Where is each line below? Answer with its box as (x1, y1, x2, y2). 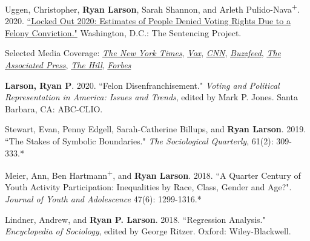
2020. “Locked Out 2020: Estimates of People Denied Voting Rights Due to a (5, 14, 291, 27)
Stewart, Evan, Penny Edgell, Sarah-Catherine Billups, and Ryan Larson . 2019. (5, 123, 306, 135)
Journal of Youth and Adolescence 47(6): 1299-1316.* (5, 193, 202, 205)
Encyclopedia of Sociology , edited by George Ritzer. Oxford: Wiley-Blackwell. (5, 225, 291, 237)
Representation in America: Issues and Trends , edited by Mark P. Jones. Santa (5, 91, 298, 103)
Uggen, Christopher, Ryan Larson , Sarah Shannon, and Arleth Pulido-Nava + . (5, 1, 300, 15)
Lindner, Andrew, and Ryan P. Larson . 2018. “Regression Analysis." (5, 213, 266, 225)
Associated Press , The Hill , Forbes (5, 59, 131, 71)
